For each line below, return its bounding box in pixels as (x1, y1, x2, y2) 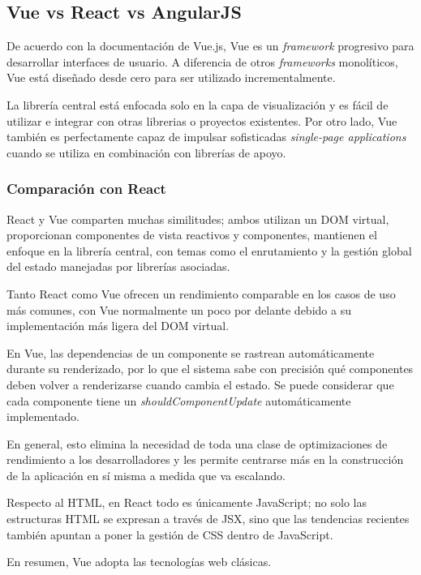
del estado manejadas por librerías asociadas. (6, 258, 230, 275)
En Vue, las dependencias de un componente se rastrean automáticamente (6, 344, 375, 361)
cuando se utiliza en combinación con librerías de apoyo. (6, 144, 286, 161)
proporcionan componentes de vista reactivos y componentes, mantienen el (6, 226, 377, 243)
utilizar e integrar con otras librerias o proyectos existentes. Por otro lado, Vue (6, 112, 397, 129)
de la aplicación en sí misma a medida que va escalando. (6, 466, 286, 483)
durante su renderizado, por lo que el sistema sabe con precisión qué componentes (6, 360, 414, 377)
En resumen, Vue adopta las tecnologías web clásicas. (6, 553, 272, 570)
